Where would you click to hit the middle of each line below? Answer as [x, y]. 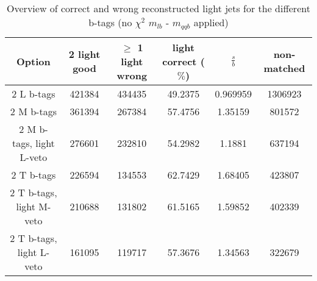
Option [34, 61]
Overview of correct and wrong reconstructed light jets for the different [158, 8]
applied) [211, 22]
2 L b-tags [34, 93]
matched [284, 68]
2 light [84, 54]
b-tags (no [110, 22]
